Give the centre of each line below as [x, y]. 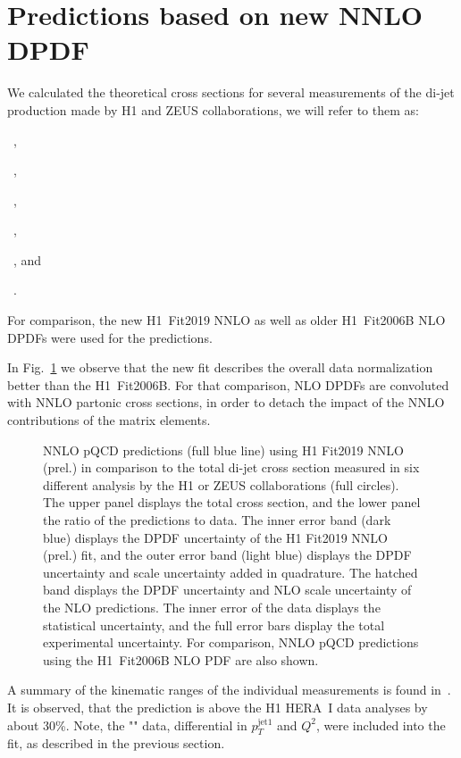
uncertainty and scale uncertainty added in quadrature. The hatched [230, 572]
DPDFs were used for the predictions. [110, 337]
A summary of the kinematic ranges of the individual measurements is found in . [229, 690]
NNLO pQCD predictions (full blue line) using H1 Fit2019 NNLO [223, 450]
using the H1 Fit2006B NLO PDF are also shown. [181, 659]
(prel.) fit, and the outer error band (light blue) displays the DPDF [227, 555]
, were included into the [381, 725]
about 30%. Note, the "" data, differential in [127, 725]
